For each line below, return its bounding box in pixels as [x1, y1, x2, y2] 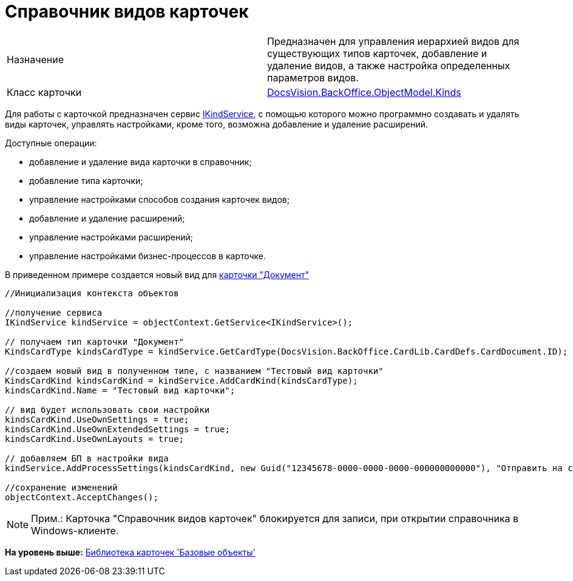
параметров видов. [267, 71, 359, 84]
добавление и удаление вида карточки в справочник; [29, 156, 252, 167]
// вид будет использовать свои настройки [5, 404, 210, 415]
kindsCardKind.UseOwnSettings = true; [5, 414, 189, 424]
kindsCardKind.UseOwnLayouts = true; [5, 433, 185, 444]
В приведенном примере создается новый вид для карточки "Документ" [5, 269, 309, 280]
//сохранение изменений [5, 482, 118, 492]
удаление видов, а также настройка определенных [267, 59, 510, 72]
